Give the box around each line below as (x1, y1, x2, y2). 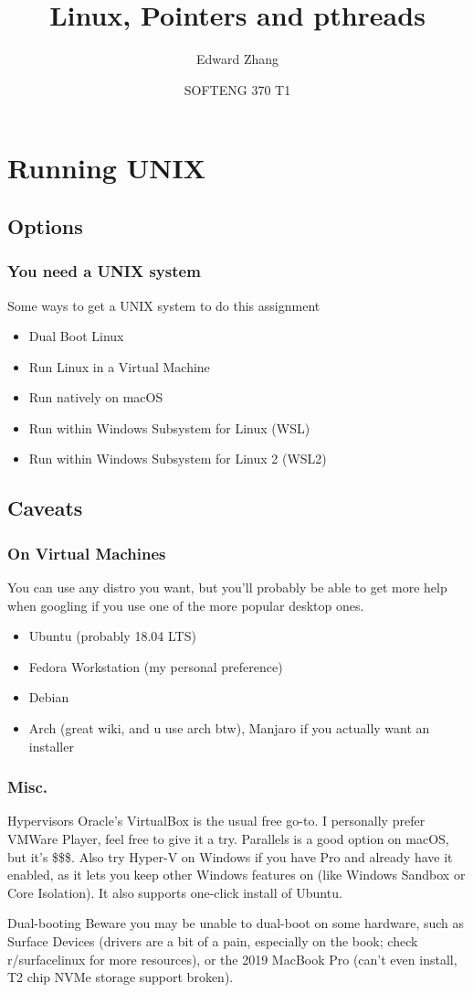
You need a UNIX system (7, 260, 201, 283)
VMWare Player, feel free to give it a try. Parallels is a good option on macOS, (7, 829, 449, 849)
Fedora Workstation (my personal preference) (28, 657, 283, 676)
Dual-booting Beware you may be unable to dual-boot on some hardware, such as (7, 913, 465, 933)
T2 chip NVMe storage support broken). (7, 967, 234, 987)
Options (7, 211, 83, 240)
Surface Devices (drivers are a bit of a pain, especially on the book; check (7, 932, 418, 950)
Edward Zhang (195, 49, 279, 69)
